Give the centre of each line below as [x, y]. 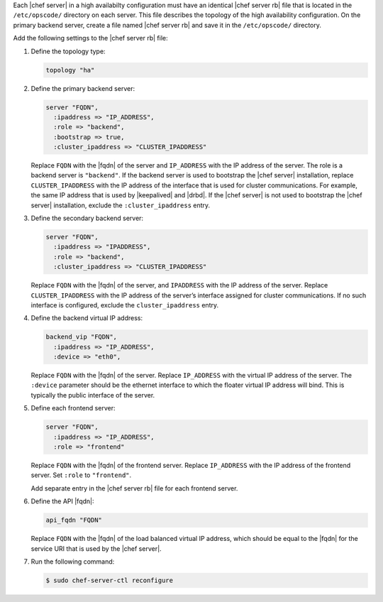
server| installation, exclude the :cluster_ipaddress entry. [121, 205]
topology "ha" [70, 70]
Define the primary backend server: [83, 88]
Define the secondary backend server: [87, 218]
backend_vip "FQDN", [81, 337]
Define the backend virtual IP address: [87, 318]
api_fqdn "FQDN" [74, 520]
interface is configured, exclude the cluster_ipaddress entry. [125, 305]
